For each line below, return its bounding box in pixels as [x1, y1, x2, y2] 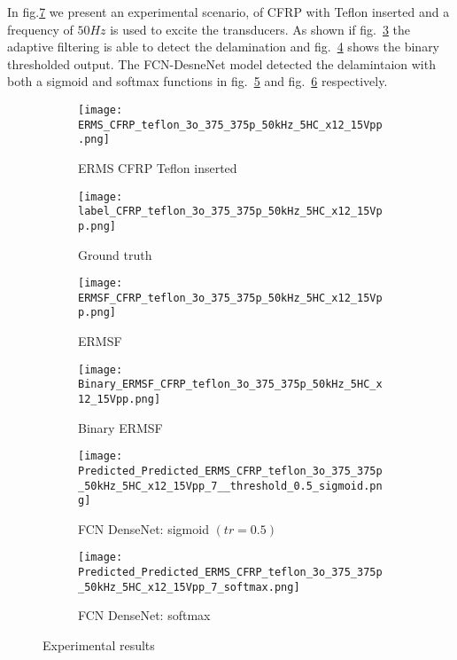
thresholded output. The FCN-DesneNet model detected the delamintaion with [7, 54, 436, 73]
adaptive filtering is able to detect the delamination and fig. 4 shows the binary [7, 37, 440, 56]
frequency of [7, 20, 74, 38]
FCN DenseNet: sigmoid [78, 519, 209, 538]
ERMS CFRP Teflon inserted [78, 158, 237, 177]
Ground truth [78, 245, 152, 263]
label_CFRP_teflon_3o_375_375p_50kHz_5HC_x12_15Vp [78, 205, 383, 218]
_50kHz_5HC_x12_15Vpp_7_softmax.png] [78, 580, 300, 593]
